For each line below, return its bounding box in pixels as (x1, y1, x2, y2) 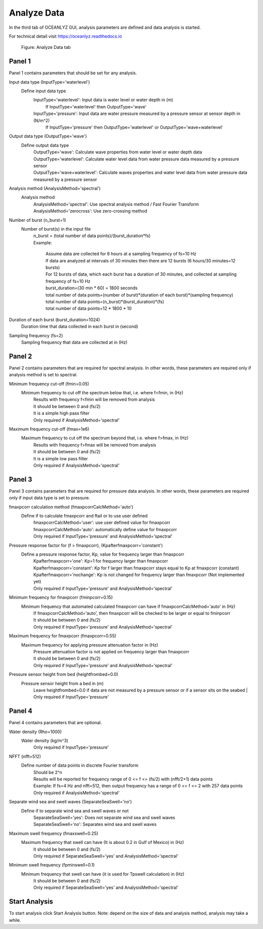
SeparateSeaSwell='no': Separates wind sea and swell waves (33, 821, 157, 827)
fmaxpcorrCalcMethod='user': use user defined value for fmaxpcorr (33, 519, 170, 525)
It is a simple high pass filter (33, 410, 90, 416)
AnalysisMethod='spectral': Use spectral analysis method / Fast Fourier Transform (33, 201, 199, 207)
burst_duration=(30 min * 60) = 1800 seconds (45, 285, 138, 291)
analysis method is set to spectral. (9, 372, 78, 378)
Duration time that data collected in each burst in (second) (21, 324, 138, 329)
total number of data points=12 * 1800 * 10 (45, 305, 132, 311)
